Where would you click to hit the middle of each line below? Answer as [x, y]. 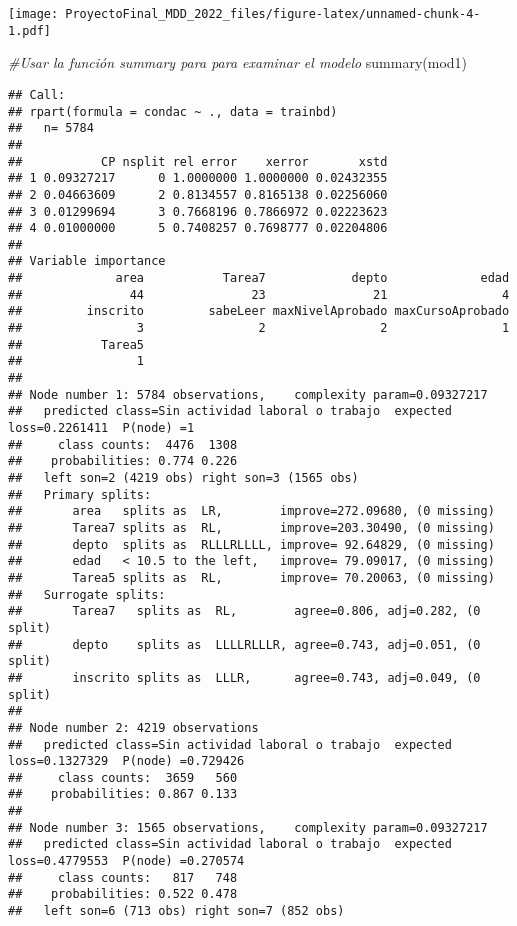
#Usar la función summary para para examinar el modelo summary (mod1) [238, 62]
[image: [33, 14]
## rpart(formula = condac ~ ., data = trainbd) [173, 111]
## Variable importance [87, 261]
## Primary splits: [80, 494]
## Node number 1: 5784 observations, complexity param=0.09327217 [248, 394]
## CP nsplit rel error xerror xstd [198, 161]
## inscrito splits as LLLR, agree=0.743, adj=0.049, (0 [244, 677]
